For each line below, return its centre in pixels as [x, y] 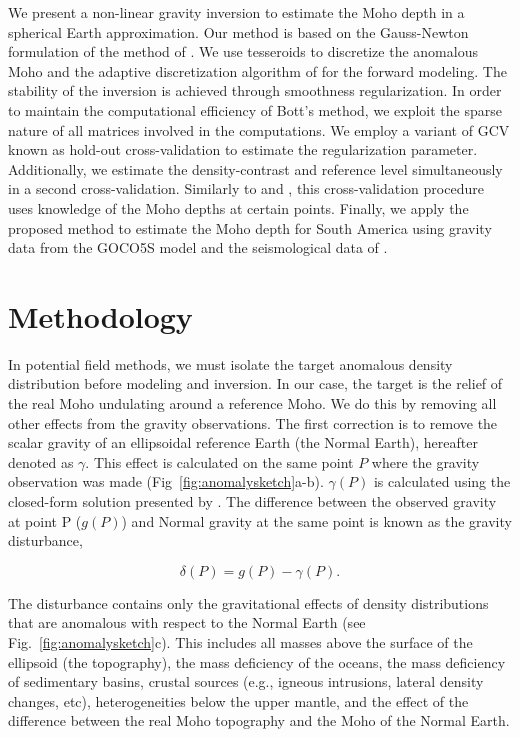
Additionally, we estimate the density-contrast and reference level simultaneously [255, 168]
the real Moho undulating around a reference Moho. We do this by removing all [252, 403]
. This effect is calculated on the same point [219, 461]
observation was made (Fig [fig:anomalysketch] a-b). [166, 481]
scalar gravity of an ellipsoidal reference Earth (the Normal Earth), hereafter [243, 442]
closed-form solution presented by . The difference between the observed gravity [252, 501]
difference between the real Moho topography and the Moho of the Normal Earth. [259, 720]
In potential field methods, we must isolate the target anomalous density [230, 363]
